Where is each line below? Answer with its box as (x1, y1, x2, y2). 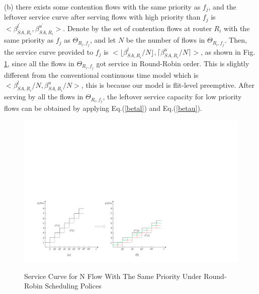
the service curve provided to (4, 46, 94, 57)
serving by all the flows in (4, 91, 83, 102)
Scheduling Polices (45, 280, 102, 291)
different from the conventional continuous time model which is (4, 70, 199, 80)
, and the (208, 2, 236, 12)
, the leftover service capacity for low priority (103, 91, 242, 102)
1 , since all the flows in (4, 58, 74, 68)
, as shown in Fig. (200, 46, 255, 57)
